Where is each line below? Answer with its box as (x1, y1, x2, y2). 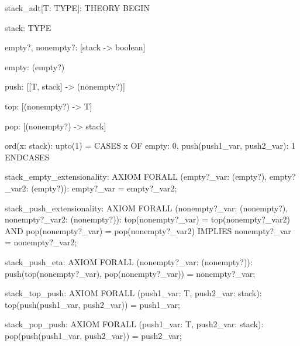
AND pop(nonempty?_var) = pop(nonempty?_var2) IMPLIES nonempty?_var (5, 224, 291, 237)
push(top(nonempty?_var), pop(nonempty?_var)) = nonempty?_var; (5, 267, 256, 279)
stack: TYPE (5, 21, 51, 33)
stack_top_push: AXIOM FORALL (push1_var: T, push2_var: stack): (5, 287, 262, 299)
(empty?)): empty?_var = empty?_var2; (31, 181, 177, 194)
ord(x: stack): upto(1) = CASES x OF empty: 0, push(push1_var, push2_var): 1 (5, 139, 296, 152)
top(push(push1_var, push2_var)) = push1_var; (5, 298, 180, 310)
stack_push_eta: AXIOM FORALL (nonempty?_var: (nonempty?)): (5, 255, 253, 268)
